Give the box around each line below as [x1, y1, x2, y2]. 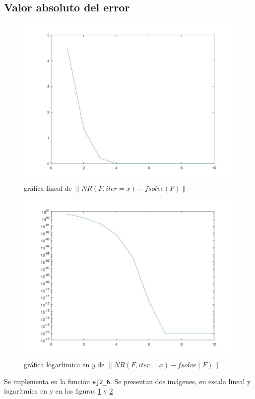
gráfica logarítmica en [24, 359, 90, 369]
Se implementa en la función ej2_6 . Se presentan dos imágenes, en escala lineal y [4, 376, 251, 386]
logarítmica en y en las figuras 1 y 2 [4, 386, 113, 396]
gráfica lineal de [24, 182, 72, 193]
